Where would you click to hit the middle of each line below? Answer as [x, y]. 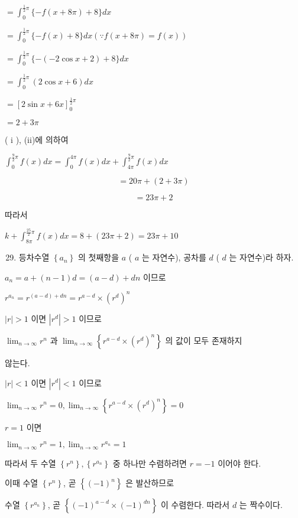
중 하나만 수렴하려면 [150, 463]
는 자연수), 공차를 [174, 257]
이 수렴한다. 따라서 [195, 505]
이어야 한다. [239, 463]
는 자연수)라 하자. [261, 257]
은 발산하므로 [150, 483]
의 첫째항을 [98, 257]
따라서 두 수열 [30, 463]
